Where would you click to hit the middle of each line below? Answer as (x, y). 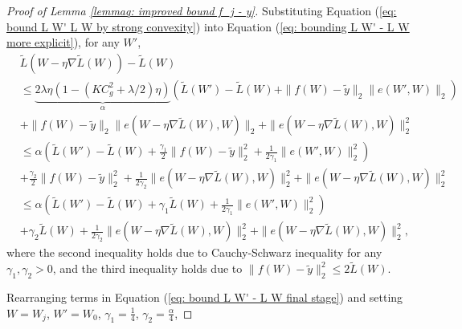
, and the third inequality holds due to (147, 268)
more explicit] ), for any (63, 42)
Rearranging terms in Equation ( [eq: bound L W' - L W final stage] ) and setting (205, 297)
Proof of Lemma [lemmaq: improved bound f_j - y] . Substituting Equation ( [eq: (202, 10)
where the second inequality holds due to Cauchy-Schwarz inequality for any (194, 252)
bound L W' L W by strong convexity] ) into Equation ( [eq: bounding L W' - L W (208, 26)
